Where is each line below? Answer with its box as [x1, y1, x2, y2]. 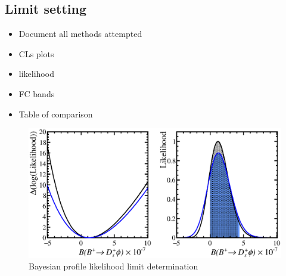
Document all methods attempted [18, 27, 142, 40]
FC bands [18, 87, 55, 100]
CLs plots [18, 47, 54, 60]
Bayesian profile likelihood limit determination [29, 260, 198, 272]
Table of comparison [18, 107, 93, 120]
